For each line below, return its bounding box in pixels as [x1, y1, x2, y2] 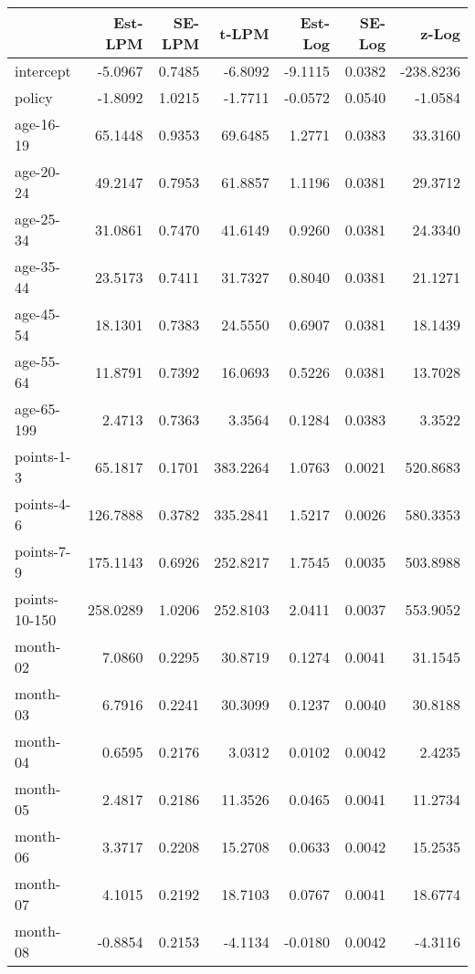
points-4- [15, 493, 71, 514]
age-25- [15, 208, 60, 229]
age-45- [15, 303, 60, 324]
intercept [15, 60, 71, 81]
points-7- [15, 540, 71, 561]
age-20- [15, 161, 60, 182]
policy [15, 87, 53, 108]
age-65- [15, 398, 60, 419]
